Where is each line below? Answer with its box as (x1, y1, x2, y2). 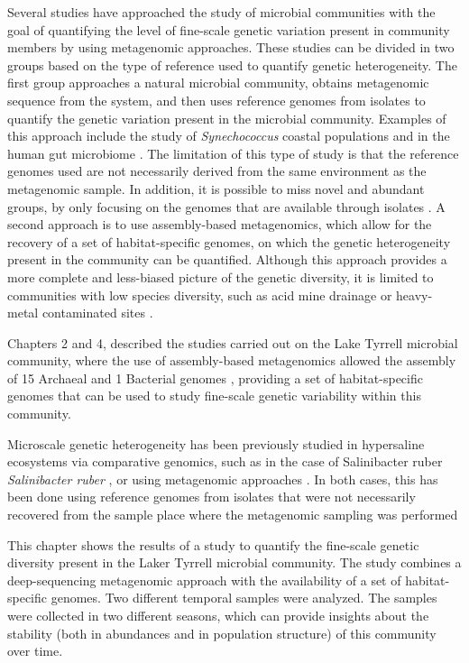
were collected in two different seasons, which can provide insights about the (7, 606, 429, 624)
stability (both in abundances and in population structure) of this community (7, 623, 437, 642)
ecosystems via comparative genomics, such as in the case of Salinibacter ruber (7, 452, 443, 471)
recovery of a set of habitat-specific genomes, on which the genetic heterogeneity (7, 232, 451, 251)
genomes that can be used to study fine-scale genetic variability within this (7, 386, 421, 405)
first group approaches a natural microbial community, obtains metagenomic (7, 73, 429, 92)
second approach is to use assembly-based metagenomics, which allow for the (7, 215, 432, 234)
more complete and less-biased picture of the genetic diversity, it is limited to (7, 267, 434, 286)
